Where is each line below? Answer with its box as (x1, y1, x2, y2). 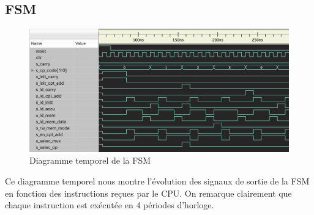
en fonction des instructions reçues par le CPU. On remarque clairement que (5, 186, 292, 199)
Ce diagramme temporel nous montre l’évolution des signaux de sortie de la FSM (5, 175, 310, 188)
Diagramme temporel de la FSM (29, 154, 151, 167)
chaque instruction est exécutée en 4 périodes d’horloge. (5, 199, 214, 211)
